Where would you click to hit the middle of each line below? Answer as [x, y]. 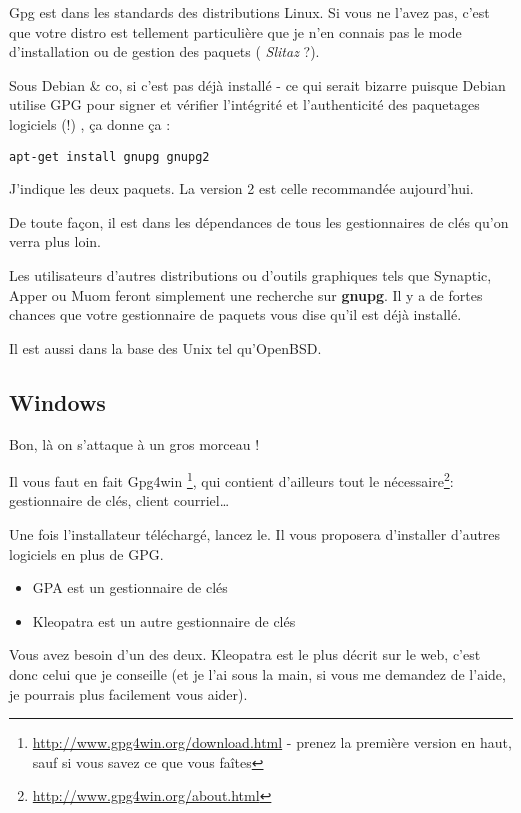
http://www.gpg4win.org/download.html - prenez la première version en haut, [272, 742]
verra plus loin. [55, 241]
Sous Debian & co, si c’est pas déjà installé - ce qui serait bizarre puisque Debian [257, 84]
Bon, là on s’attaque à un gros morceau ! [134, 443]
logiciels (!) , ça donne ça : [90, 123]
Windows [57, 401]
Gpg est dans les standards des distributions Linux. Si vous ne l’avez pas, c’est [249, 12]
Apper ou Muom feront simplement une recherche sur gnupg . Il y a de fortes [246, 294]
